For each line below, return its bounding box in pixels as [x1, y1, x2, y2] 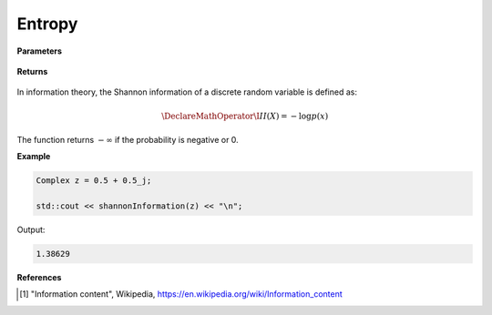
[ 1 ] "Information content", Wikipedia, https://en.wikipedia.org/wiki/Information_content [19, 289, 343, 300]
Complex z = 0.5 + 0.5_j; [36, 176, 152, 186]
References [16, 272, 62, 283]
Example [16, 151, 51, 162]
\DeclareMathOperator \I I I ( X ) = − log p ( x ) [160, 110, 329, 121]
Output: [16, 224, 46, 236]
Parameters [16, 46, 63, 56]
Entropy [16, 14, 78, 34]
